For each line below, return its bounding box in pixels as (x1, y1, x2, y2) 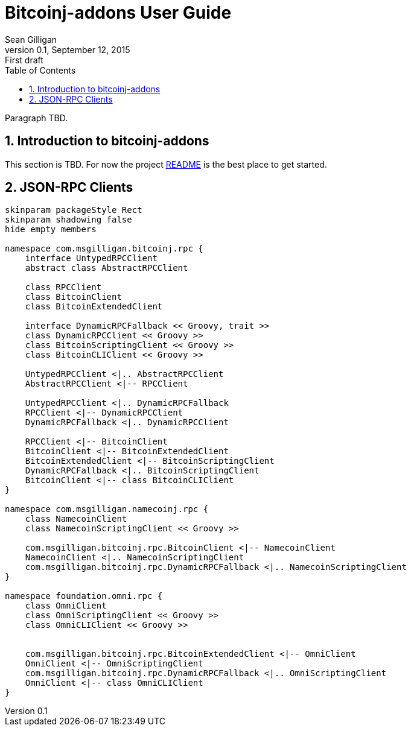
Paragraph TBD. (5, 112, 68, 123)
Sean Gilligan (5, 34, 57, 45)
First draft (5, 54, 43, 65)
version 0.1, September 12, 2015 (5, 44, 130, 55)
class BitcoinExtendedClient (25, 302, 163, 312)
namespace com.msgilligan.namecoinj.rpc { (5, 504, 209, 514)
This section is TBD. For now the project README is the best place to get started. (5, 159, 327, 169)
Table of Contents (5, 65, 76, 75)
